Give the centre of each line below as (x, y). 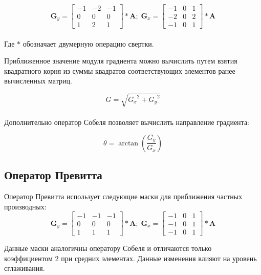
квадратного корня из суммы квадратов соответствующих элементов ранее (120, 70)
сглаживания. (25, 268)
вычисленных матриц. (38, 81)
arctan (128, 143)
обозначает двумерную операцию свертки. (88, 43)
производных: (25, 206)
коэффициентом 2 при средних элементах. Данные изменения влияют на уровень (130, 258)
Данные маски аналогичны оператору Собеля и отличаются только (108, 248)
